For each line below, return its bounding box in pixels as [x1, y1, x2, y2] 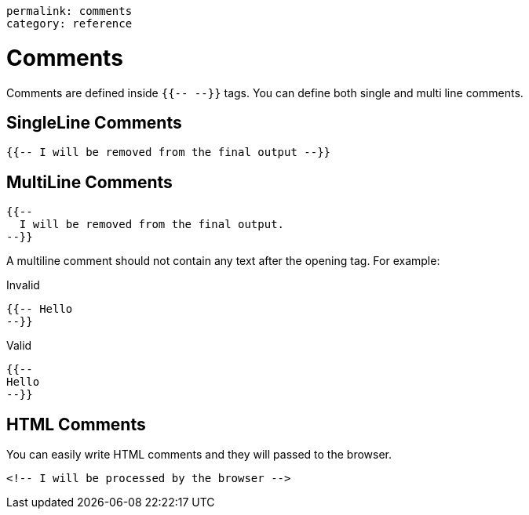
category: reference [6, 17, 133, 30]
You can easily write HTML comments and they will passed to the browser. [6, 448, 392, 462]
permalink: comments [6, 5, 133, 17]
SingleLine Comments [6, 112, 182, 132]
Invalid [6, 278, 40, 292]
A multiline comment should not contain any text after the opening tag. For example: [6, 254, 440, 268]
